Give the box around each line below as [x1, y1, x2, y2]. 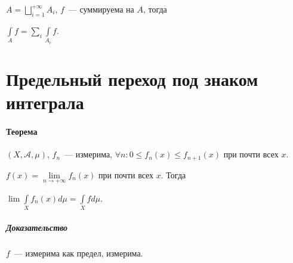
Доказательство [6, 221, 68, 233]
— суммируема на [68, 3, 134, 15]
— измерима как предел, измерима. [14, 246, 143, 259]
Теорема [6, 125, 38, 137]
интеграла [6, 90, 84, 115]
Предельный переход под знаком [6, 66, 258, 91]
